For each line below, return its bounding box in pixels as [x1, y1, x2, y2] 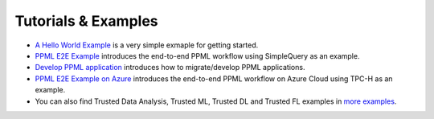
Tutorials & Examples [14, 12, 158, 30]
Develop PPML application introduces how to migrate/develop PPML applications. [35, 63, 305, 72]
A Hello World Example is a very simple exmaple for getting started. [35, 40, 259, 50]
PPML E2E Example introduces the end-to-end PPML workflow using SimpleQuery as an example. [35, 51, 360, 60]
